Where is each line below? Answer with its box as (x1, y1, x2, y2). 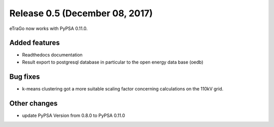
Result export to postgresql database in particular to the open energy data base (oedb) (22, 59, 203, 65)
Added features (9, 39, 60, 47)
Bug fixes (9, 72, 40, 81)
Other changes (9, 99, 58, 108)
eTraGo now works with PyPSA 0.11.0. (9, 25, 88, 31)
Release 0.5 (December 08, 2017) (9, 8, 153, 19)
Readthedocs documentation (22, 52, 83, 58)
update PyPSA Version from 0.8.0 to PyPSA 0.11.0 (22, 112, 125, 118)
